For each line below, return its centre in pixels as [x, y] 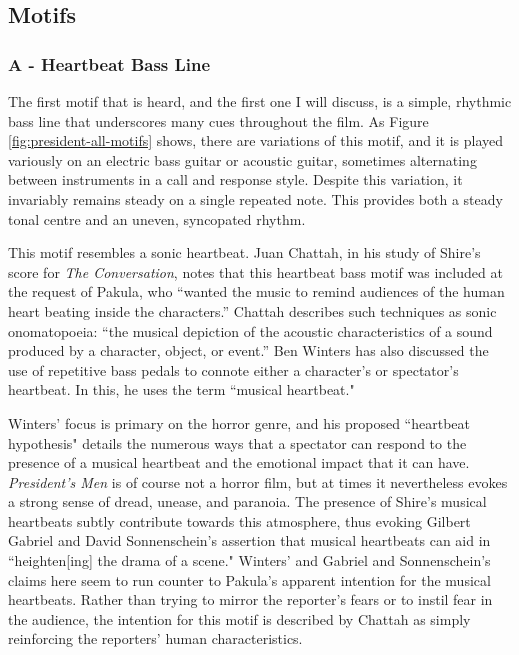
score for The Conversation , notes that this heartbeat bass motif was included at [255, 271]
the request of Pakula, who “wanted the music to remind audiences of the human [256, 291]
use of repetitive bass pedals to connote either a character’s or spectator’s [233, 369]
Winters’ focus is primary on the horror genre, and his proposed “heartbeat [239, 422]
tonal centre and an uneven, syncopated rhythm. [157, 218]
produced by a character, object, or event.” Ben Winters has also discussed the [248, 350]
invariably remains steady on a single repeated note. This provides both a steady [255, 198]
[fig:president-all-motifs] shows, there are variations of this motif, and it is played [255, 140]
